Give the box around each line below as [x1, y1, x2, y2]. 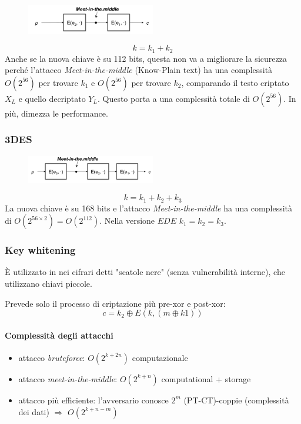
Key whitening [5, 243, 76, 257]
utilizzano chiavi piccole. [5, 277, 92, 289]
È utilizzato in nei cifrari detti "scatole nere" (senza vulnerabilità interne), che [5, 266, 285, 278]
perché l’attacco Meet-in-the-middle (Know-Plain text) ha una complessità [5, 64, 273, 76]
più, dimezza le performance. [5, 107, 108, 119]
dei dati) [18, 405, 49, 418]
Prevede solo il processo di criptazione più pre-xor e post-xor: [5, 297, 226, 309]
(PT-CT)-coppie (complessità [183, 393, 289, 406]
